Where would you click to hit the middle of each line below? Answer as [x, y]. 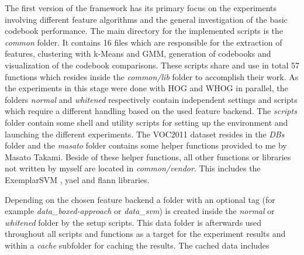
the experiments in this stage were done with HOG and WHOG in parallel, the [146, 88]
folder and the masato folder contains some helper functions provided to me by [146, 145]
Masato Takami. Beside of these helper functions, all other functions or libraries [148, 156]
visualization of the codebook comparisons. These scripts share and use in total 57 [152, 65]
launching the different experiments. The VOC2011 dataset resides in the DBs [145, 134]
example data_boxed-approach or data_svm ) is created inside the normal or [140, 211]
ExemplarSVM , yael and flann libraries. [77, 179]
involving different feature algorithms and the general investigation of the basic [146, 19]
